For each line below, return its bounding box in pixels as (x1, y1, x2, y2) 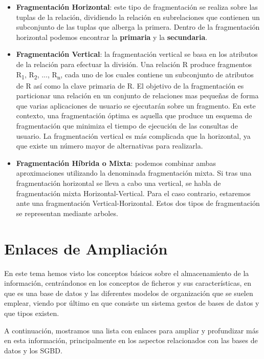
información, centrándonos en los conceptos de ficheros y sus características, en (4, 278, 251, 288)
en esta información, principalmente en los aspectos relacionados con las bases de (4, 335, 258, 346)
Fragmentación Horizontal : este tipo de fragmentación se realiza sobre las (16, 2, 258, 12)
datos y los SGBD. (4, 345, 62, 355)
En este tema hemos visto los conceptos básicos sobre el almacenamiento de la (4, 267, 249, 278)
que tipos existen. (4, 307, 59, 318)
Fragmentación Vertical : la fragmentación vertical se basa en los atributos (16, 49, 258, 59)
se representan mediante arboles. (16, 207, 118, 218)
